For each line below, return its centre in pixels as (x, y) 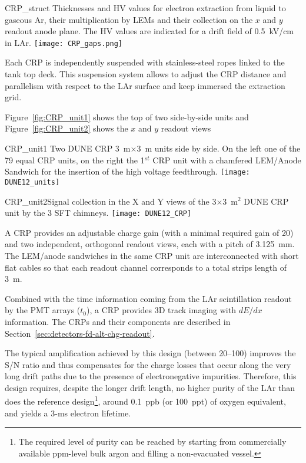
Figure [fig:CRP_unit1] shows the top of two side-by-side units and (127, 116)
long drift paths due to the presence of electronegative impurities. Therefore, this (151, 376)
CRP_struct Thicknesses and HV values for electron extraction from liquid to (145, 8)
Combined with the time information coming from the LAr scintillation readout (148, 298)
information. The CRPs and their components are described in (118, 321)
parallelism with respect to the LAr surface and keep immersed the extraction (145, 85)
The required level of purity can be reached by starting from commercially (152, 441)
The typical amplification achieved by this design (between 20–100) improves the (150, 353)
